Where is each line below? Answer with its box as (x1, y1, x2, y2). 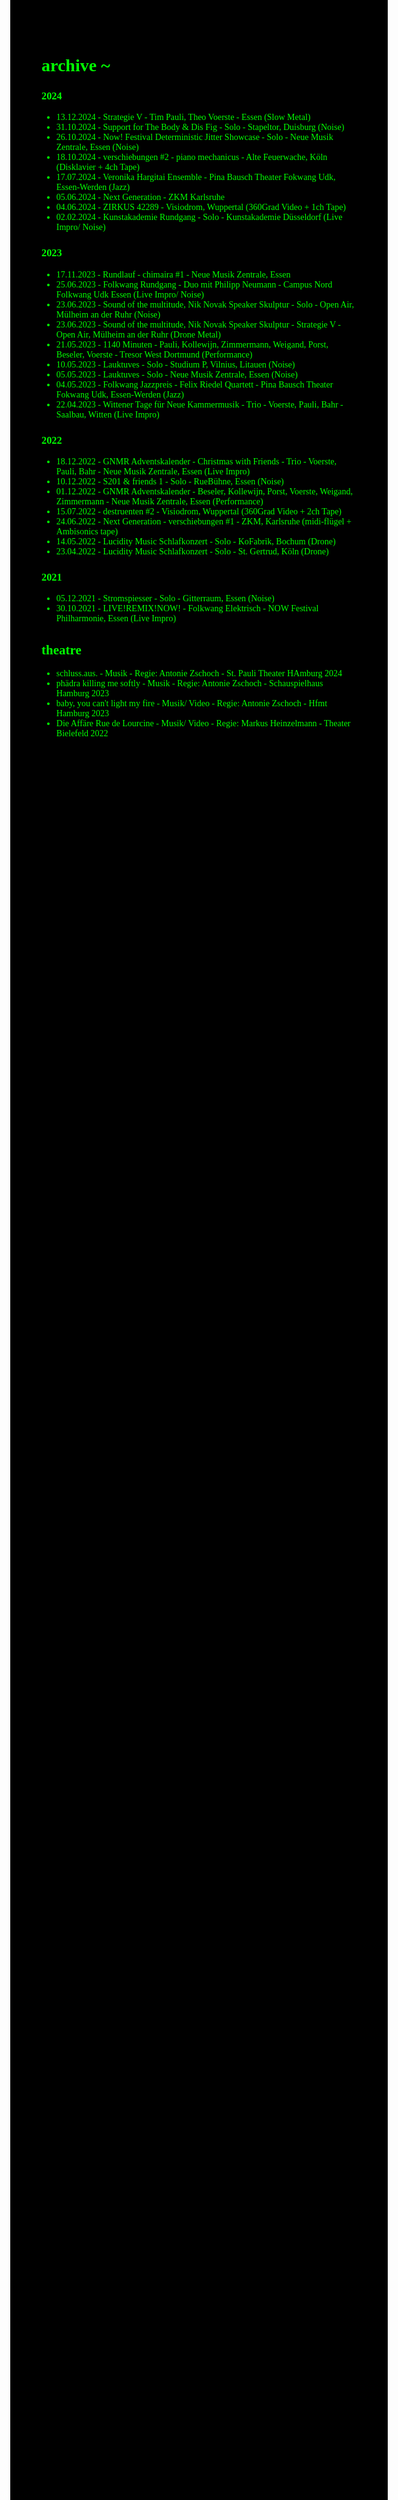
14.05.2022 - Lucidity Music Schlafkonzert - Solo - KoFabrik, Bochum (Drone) (55, 536, 336, 547)
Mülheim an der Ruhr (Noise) (55, 309, 161, 320)
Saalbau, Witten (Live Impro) (55, 409, 160, 420)
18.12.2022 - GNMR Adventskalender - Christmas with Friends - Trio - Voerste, (55, 456, 338, 467)
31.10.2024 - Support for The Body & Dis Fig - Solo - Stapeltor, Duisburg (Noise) (55, 122, 345, 133)
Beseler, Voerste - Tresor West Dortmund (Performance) (55, 349, 253, 360)
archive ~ (41, 55, 111, 76)
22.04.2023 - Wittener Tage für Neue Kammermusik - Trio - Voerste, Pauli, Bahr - (55, 399, 344, 410)
